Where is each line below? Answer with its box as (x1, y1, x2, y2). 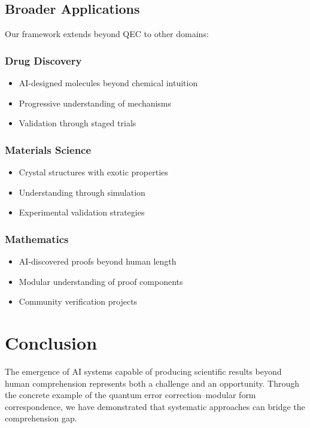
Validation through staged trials (19, 117, 136, 129)
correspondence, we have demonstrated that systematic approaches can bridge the (5, 400, 305, 412)
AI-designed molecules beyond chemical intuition (19, 77, 198, 89)
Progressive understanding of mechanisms (19, 96, 172, 109)
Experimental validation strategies (19, 206, 145, 218)
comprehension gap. (5, 412, 77, 424)
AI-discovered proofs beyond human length (19, 255, 177, 268)
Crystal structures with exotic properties (19, 166, 168, 178)
